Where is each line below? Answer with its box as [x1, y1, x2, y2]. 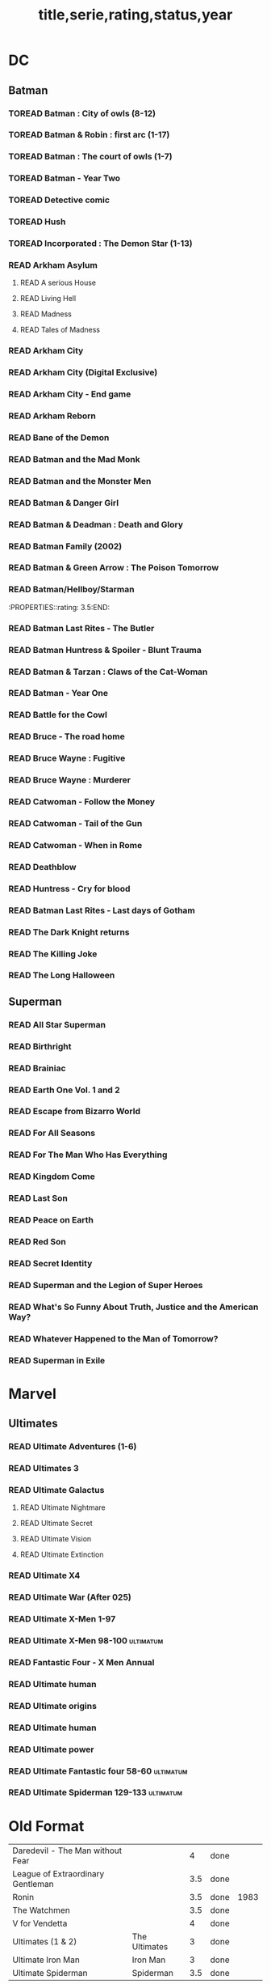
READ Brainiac [8, 1062, 66, 1074]
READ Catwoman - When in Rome [8, 839, 143, 850]
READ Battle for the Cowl [8, 710, 107, 721]
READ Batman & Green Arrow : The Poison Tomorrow [8, 562, 219, 574]
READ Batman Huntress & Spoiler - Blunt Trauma [8, 644, 202, 655]
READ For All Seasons [8, 1127, 95, 1138]
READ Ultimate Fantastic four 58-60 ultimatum [8, 1766, 188, 1777]
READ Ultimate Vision [19, 1534, 92, 1544]
